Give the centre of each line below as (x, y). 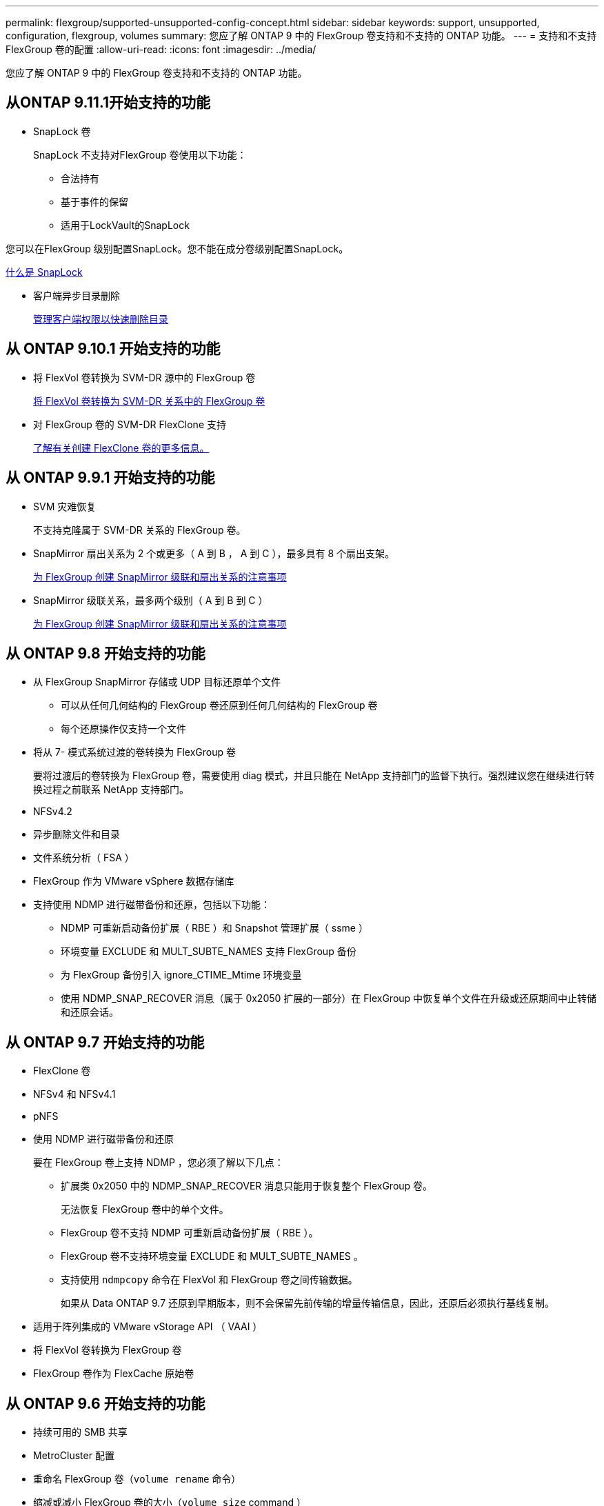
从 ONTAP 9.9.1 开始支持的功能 (110, 478)
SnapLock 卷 (62, 131)
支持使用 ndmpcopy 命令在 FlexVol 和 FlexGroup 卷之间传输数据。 (209, 1280)
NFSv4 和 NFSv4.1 (74, 1094)
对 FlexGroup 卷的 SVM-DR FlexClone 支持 (130, 424)
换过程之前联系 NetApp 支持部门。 (111, 790)
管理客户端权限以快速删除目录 (101, 319)
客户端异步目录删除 (77, 295)
